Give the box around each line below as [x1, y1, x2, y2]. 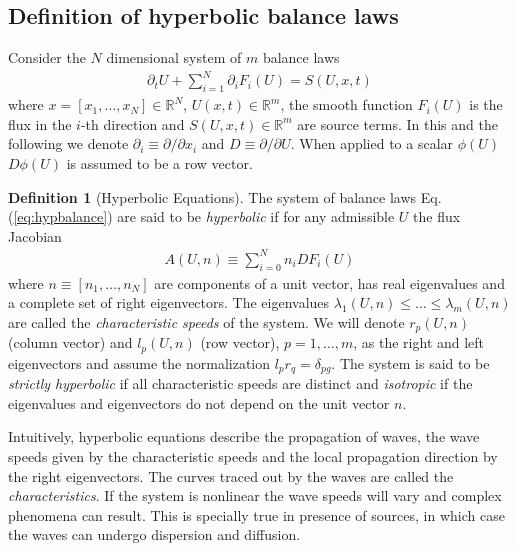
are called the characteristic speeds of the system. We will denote [8, 311, 405, 332]
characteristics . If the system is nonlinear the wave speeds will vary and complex [8, 485, 502, 506]
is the [469, 94, 503, 115]
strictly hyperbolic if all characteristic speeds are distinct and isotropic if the [8, 373, 473, 394]
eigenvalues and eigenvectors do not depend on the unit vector [8, 392, 390, 413]
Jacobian [8, 225, 62, 246]
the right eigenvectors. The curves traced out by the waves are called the [8, 465, 454, 486]
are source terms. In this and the [297, 113, 498, 134]
